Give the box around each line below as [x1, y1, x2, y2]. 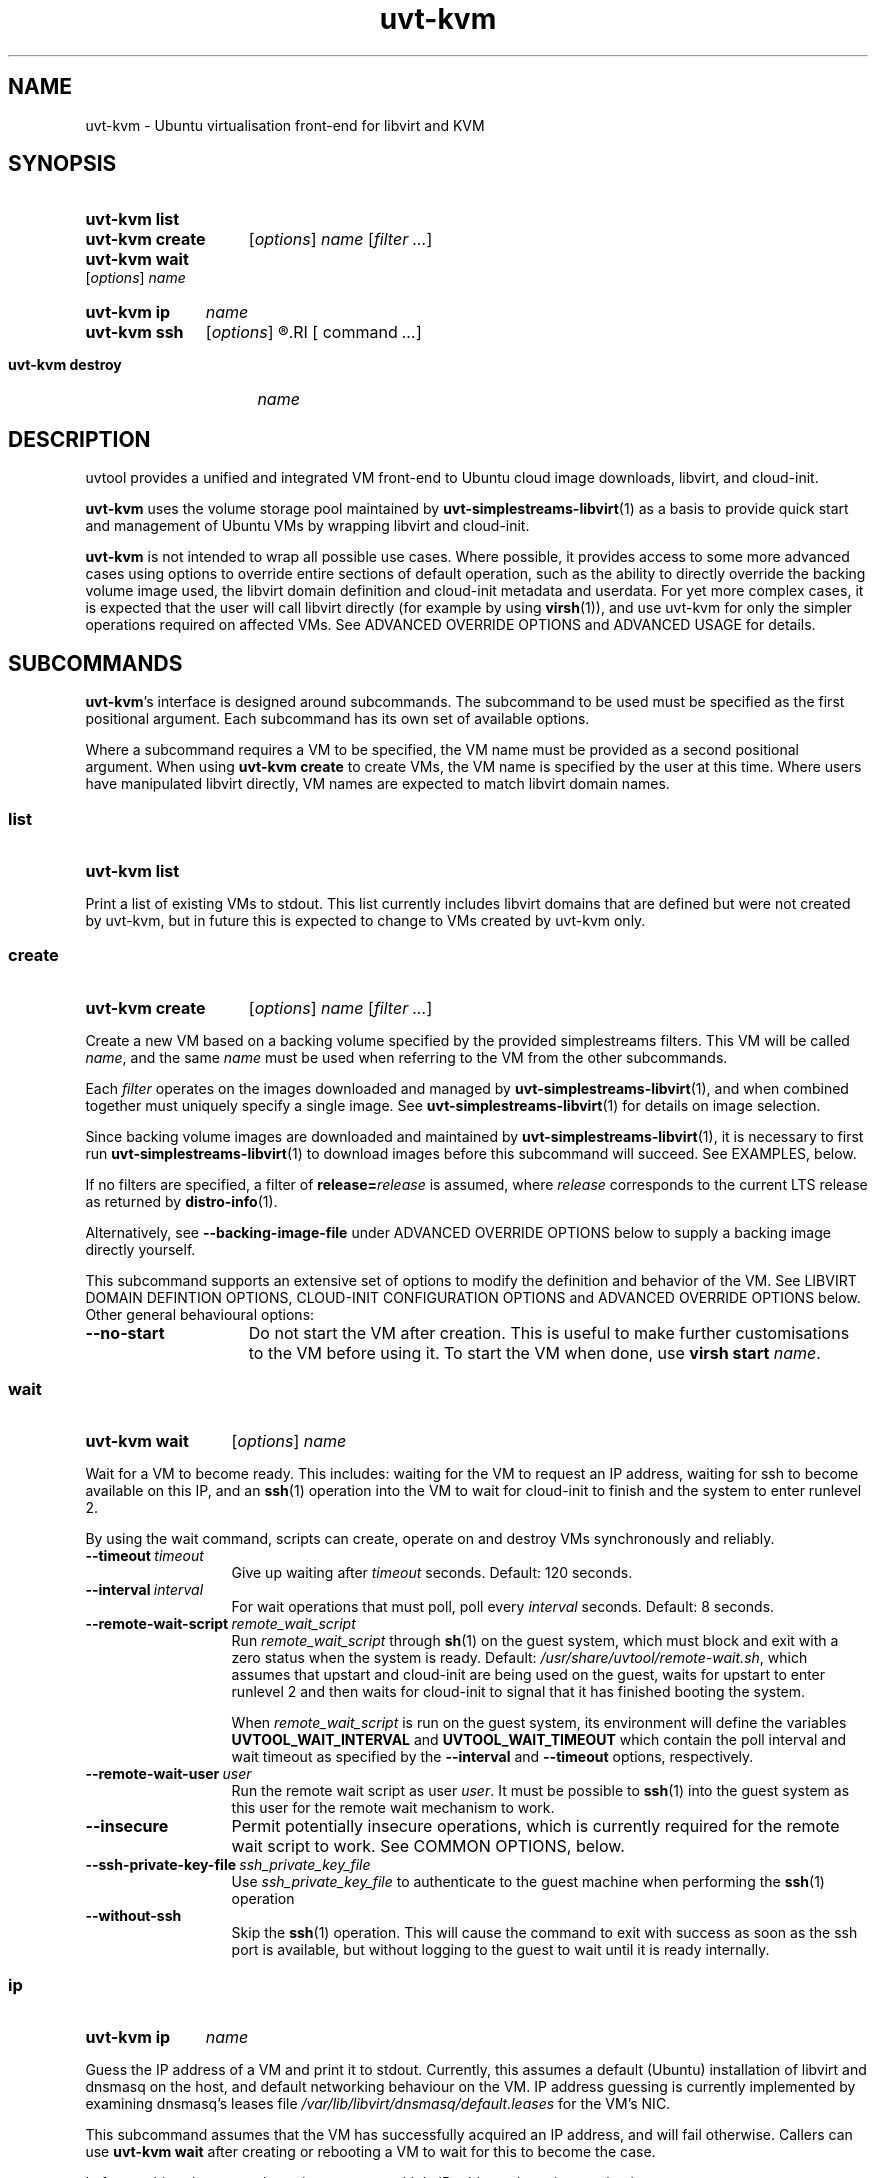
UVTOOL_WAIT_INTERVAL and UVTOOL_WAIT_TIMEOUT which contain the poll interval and [231, 1731, 847, 1749]
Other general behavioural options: [85, 1305, 315, 1323]
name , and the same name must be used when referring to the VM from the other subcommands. [85, 1048, 728, 1066]
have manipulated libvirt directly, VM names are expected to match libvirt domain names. [85, 775, 670, 793]
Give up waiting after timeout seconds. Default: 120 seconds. [231, 1564, 633, 1582]
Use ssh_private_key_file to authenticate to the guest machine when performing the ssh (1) [231, 1873, 825, 1891]
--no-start [85, 1322, 165, 1343]
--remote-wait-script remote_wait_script [85, 1615, 356, 1633]
